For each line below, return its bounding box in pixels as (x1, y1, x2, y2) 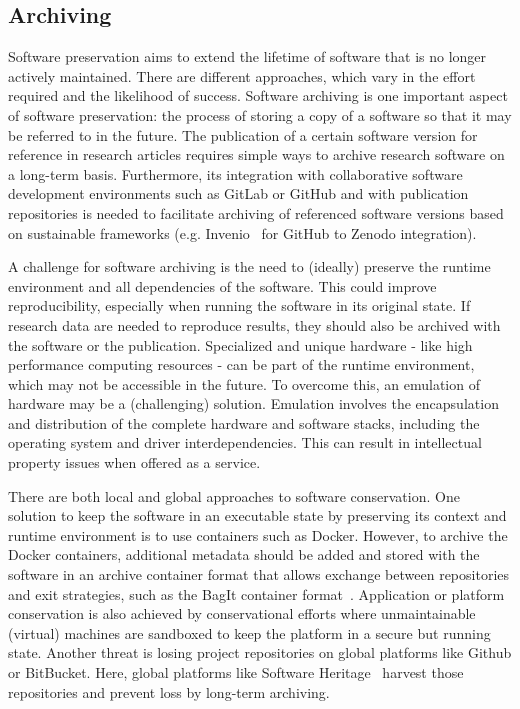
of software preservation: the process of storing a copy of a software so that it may (8, 104, 512, 125)
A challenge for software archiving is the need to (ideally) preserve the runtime (8, 256, 491, 277)
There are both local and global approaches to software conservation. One (8, 485, 460, 506)
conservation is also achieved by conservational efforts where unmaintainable (8, 603, 476, 624)
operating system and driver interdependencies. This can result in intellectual (8, 432, 482, 453)
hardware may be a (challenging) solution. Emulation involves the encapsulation (8, 393, 499, 414)
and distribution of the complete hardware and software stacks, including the (8, 412, 480, 433)
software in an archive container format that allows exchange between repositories (8, 564, 510, 585)
